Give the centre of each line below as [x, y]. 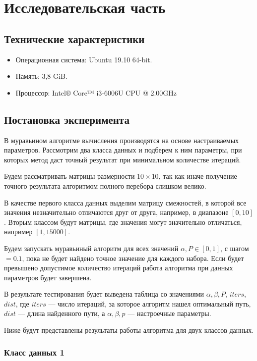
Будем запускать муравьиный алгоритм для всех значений [91, 248]
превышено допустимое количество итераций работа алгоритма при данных [119, 268]
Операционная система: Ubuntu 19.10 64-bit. [84, 59]
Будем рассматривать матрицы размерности [69, 176]
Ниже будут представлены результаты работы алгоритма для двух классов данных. [129, 330]
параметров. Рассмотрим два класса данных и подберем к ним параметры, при [123, 150]
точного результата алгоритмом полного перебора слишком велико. [105, 185]
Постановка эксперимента [67, 119]
